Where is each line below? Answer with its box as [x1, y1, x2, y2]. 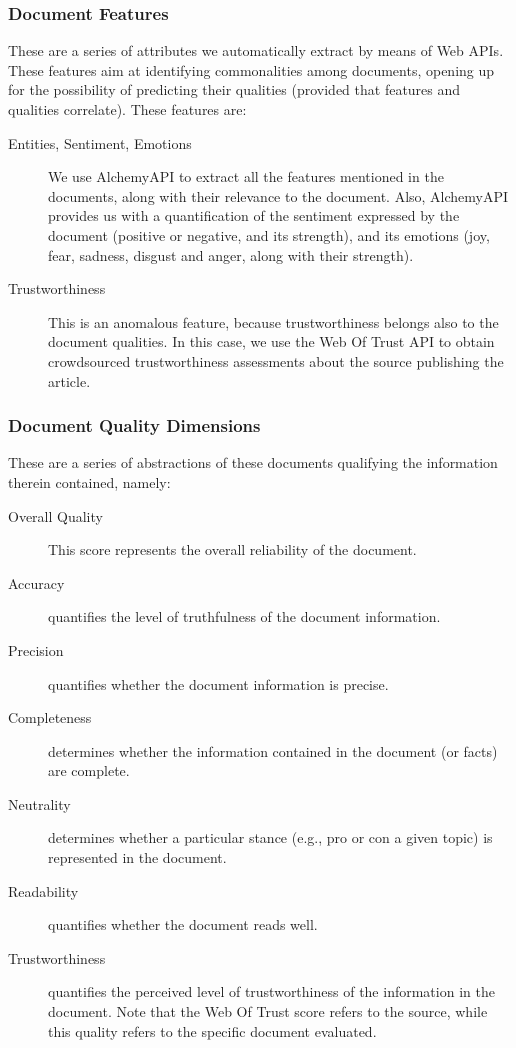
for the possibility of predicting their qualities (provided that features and [8, 79, 461, 100]
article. [48, 370, 91, 391]
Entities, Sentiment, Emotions [8, 132, 192, 153]
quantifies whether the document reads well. [48, 914, 318, 935]
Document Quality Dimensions [8, 413, 261, 438]
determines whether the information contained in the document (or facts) [48, 740, 498, 761]
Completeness [8, 707, 92, 728]
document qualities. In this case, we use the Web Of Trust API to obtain [48, 331, 495, 352]
